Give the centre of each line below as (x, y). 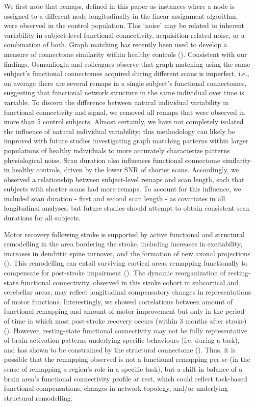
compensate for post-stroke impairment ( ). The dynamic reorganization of (115, 273)
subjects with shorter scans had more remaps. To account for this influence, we (123, 189)
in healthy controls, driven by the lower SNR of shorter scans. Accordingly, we (122, 170)
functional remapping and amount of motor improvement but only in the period (124, 311)
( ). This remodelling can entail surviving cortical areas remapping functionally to (126, 263)
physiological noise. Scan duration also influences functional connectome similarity (127, 160)
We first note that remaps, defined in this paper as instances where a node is (119, 6)
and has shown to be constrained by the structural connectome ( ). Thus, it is (120, 349)
